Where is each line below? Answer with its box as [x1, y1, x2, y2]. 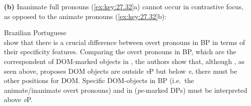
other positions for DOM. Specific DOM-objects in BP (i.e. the [4, 75, 194, 85]
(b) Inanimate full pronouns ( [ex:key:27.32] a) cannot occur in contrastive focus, [4, 1, 244, 11]
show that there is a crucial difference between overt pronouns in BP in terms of [4, 37, 245, 47]
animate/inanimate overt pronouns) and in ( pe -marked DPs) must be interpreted [4, 85, 248, 95]
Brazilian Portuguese [4, 27, 67, 38]
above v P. [4, 94, 33, 105]
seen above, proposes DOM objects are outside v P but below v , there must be [4, 65, 237, 76]
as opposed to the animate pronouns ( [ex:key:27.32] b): [4, 11, 167, 21]
